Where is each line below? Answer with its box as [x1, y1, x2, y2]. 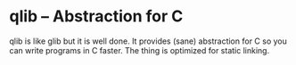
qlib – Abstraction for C [9, 6, 184, 27]
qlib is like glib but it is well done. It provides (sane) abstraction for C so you [9, 36, 288, 46]
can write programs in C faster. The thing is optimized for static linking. [9, 45, 270, 55]
